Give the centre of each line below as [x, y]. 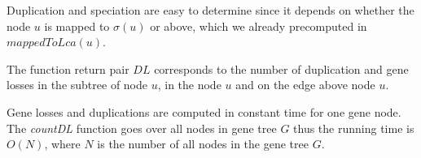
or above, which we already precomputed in [259, 26]
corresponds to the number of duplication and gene [281, 68]
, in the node [189, 85]
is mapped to [77, 26]
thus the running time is [354, 128]
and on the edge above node [305, 85]
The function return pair [68, 68]
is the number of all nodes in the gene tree [203, 144]
